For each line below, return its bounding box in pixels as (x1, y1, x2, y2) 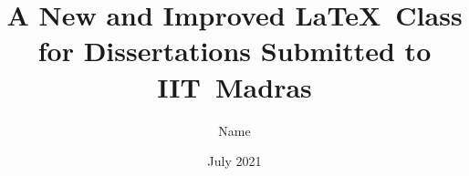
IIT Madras (157, 67, 312, 105)
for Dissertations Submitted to (37, 32, 432, 69)
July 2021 (207, 151, 262, 171)
